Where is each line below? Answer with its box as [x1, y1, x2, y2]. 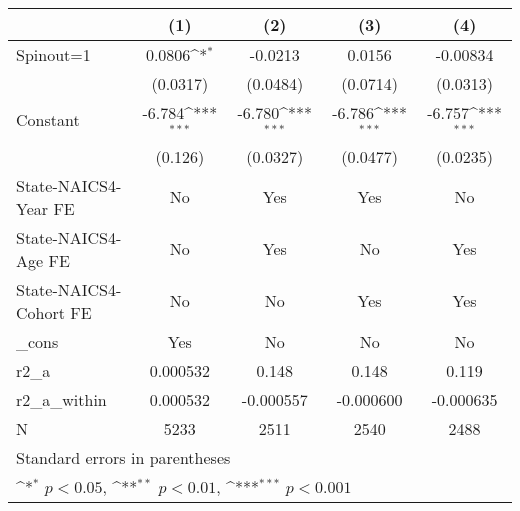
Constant [16, 108, 80, 132]
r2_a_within [16, 387, 107, 411]
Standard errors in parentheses [16, 445, 231, 469]
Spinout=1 [16, 43, 91, 66]
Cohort [16, 300, 65, 324]
